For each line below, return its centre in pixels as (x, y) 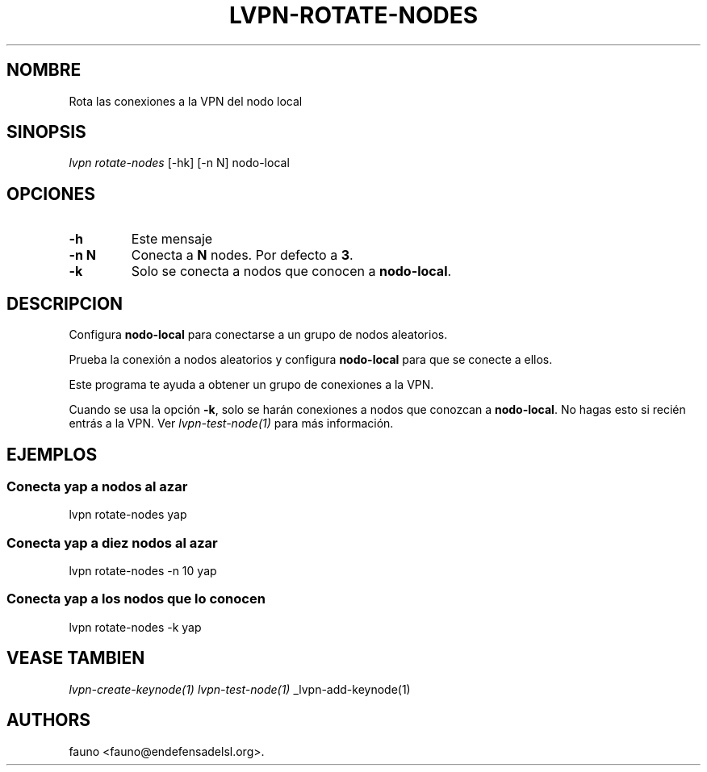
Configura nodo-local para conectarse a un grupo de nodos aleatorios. (258, 335)
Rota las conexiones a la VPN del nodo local (186, 101)
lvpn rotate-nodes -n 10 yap (143, 571)
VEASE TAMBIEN (76, 658)
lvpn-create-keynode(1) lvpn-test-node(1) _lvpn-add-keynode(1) (240, 689)
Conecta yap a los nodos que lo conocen (136, 599)
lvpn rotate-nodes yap (128, 515)
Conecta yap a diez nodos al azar (112, 542)
